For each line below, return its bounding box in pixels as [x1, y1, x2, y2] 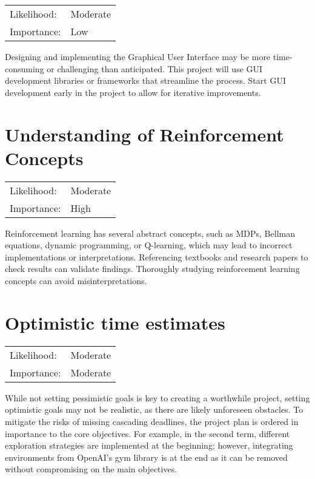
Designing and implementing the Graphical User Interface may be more [5, 50, 271, 63]
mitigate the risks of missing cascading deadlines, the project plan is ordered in [5, 415, 299, 427]
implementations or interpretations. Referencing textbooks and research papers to [5, 250, 308, 263]
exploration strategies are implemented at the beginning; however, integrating [5, 439, 293, 452]
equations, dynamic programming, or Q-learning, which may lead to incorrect [5, 239, 293, 251]
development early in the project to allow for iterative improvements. [5, 86, 261, 98]
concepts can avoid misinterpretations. [5, 274, 147, 287]
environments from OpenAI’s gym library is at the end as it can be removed [5, 450, 288, 463]
